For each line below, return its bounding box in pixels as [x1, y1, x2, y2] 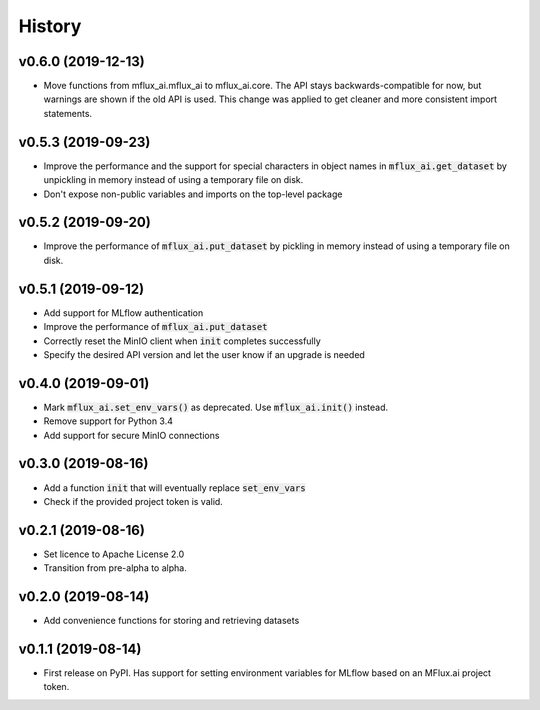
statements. [43, 107, 93, 119]
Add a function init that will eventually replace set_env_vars [43, 481, 306, 494]
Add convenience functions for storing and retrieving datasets [43, 615, 300, 627]
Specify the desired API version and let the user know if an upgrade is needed [43, 348, 365, 360]
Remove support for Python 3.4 [43, 415, 174, 427]
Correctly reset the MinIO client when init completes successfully [43, 335, 322, 347]
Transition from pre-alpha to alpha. [43, 562, 187, 574]
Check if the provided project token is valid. [43, 495, 224, 507]
